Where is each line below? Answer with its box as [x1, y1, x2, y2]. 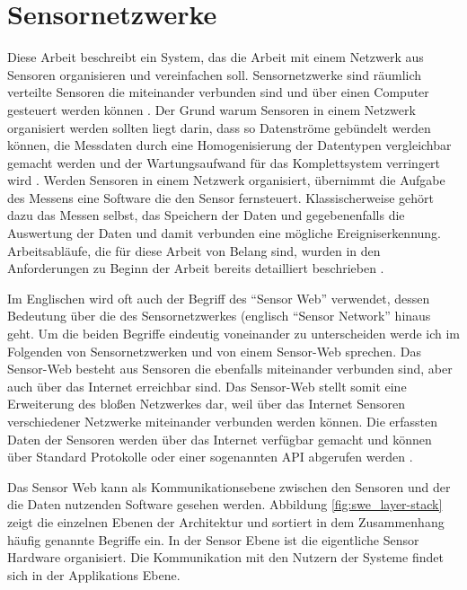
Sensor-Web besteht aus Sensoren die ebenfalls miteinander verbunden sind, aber [7, 359, 453, 378]
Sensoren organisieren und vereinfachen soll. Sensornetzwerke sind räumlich [7, 65, 422, 84]
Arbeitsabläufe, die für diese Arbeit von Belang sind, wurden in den [7, 241, 381, 260]
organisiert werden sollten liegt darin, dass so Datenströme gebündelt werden [7, 118, 431, 136]
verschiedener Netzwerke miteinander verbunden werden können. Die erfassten [7, 412, 438, 430]
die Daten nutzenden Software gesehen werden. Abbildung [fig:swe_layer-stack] [7, 495, 443, 514]
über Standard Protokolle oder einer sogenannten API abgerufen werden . [7, 447, 413, 466]
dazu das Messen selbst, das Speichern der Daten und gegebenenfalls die [7, 206, 405, 225]
